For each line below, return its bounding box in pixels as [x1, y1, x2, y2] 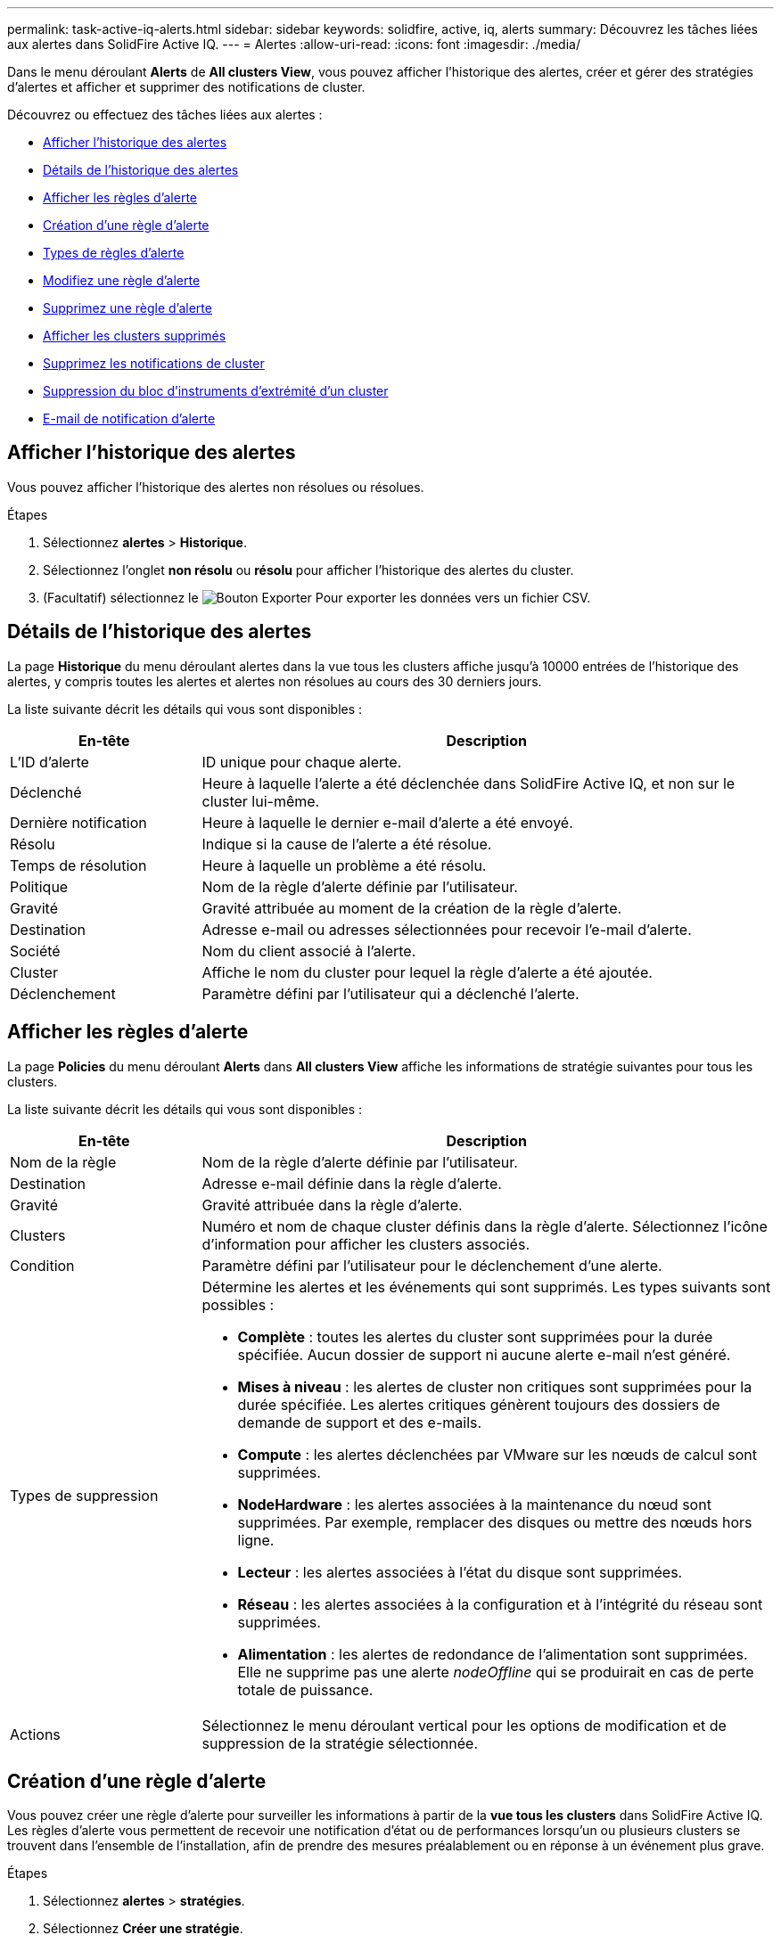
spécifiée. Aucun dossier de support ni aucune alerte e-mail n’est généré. [237, 1345, 731, 1364]
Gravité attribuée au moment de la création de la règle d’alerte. [201, 898, 622, 917]
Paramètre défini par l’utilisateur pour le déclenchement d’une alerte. [201, 1256, 662, 1275]
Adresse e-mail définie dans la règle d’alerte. [201, 1174, 502, 1193]
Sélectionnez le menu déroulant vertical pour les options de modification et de [201, 1716, 727, 1734]
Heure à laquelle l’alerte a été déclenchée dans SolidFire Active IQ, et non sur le [201, 774, 736, 792]
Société [10, 941, 61, 960]
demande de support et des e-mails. [237, 1413, 482, 1431]
